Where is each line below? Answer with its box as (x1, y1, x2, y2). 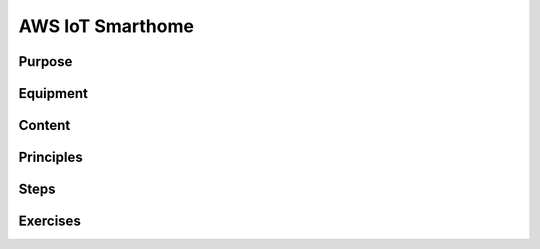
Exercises (18, 213, 82, 230)
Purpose (18, 53, 73, 70)
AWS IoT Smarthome (18, 15, 195, 37)
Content (18, 117, 71, 134)
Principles (18, 149, 84, 166)
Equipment (18, 85, 89, 102)
